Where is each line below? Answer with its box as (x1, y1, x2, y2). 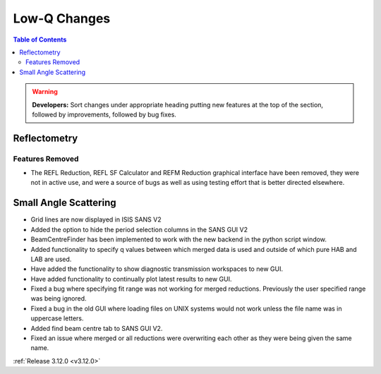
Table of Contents (13, 35, 67, 44)
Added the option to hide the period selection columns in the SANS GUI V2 (30, 225, 248, 234)
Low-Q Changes (13, 11, 111, 26)
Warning (32, 88, 58, 96)
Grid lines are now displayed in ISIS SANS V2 (30, 215, 162, 224)
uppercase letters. (30, 314, 84, 322)
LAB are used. (30, 255, 72, 263)
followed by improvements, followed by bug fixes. (32, 110, 176, 119)
